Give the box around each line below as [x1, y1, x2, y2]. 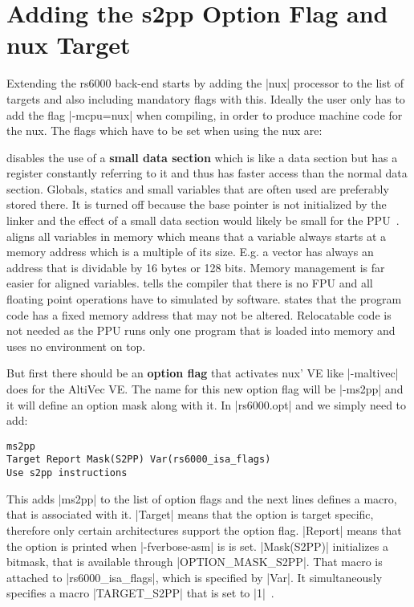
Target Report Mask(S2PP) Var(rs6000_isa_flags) [6, 454, 271, 466]
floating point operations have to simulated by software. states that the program [6, 291, 402, 308]
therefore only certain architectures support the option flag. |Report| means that [6, 521, 402, 538]
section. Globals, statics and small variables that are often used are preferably [6, 180, 389, 197]
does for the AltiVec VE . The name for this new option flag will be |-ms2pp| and [6, 381, 404, 397]
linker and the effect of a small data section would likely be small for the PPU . [6, 212, 400, 229]
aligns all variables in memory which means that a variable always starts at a [6, 227, 387, 244]
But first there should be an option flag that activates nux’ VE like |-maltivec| [6, 365, 399, 381]
